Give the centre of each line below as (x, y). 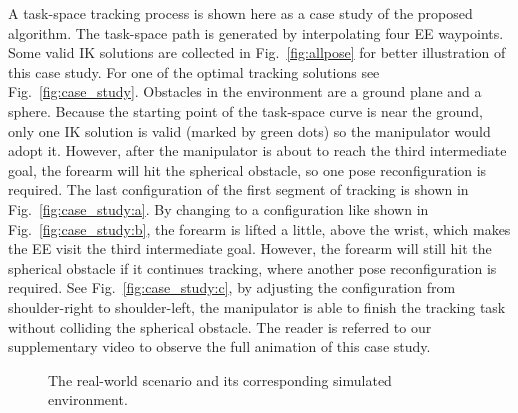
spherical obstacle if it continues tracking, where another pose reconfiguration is (252, 267)
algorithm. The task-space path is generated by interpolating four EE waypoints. (256, 32)
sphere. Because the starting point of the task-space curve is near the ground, (245, 110)
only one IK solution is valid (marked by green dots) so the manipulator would (249, 130)
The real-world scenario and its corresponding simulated (220, 379)
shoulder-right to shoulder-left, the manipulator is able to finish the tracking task (257, 306)
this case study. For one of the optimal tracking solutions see (194, 71)
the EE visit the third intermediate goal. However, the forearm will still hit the (250, 248)
